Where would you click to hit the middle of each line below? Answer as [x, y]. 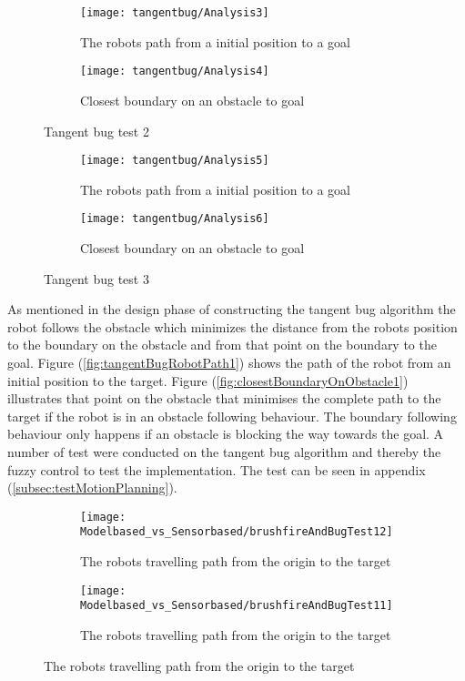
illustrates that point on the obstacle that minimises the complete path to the [224, 398]
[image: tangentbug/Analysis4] [175, 71]
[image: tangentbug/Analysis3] [175, 13]
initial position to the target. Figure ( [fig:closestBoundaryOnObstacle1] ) [208, 380]
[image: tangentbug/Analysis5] [175, 161]
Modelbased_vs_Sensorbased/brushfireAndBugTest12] [237, 532]
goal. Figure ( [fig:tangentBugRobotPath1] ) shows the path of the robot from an [229, 362]
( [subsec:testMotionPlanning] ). [92, 488]
